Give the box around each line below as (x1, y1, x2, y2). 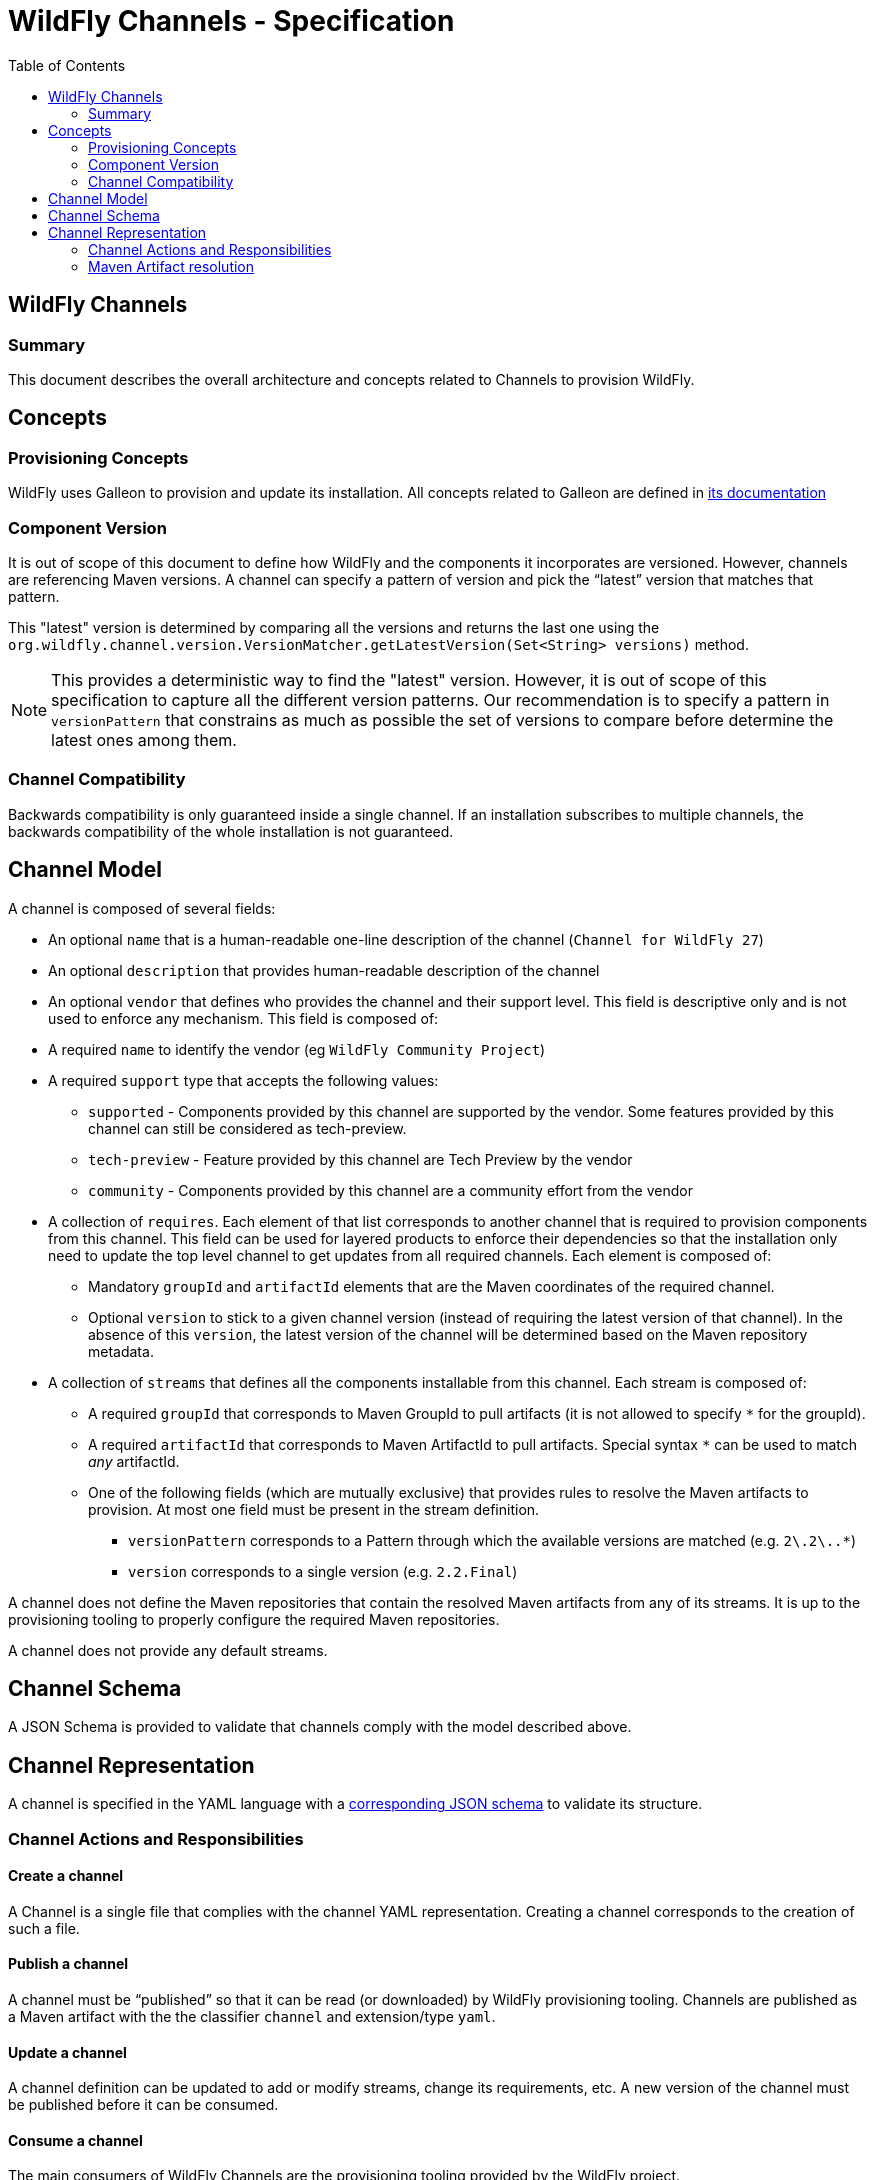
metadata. (88, 1342, 154, 1360)
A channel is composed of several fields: (8, 899, 276, 917)
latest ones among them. (51, 729, 237, 750)
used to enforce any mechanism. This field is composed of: (48, 1009, 439, 1027)
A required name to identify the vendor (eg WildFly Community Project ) (48, 1040, 546, 1058)
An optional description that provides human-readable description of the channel (48, 961, 600, 979)
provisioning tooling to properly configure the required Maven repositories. (8, 1610, 500, 1628)
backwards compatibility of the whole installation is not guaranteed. (8, 822, 454, 840)
